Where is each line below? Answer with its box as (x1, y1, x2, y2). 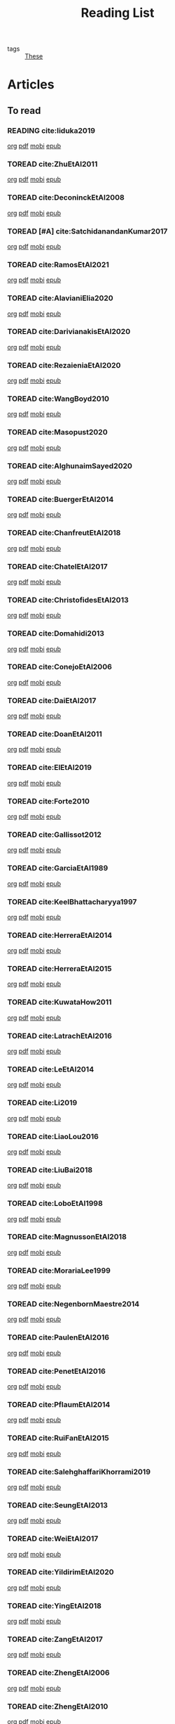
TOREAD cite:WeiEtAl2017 (7, 1534, 99, 1544)
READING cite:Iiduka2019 (7, 125, 96, 135)
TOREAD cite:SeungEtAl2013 (7, 1500, 108, 1510)
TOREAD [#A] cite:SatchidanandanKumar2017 (7, 226, 168, 236)
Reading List (80, 5, 155, 21)
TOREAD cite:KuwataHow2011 (7, 997, 112, 1007)
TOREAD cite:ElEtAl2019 (7, 763, 92, 773)
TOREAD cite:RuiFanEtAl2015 (7, 1433, 110, 1443)
